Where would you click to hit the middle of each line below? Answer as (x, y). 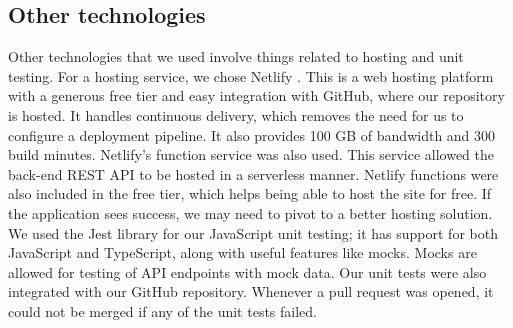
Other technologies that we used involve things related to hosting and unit (236, 56)
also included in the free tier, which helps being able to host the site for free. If (250, 193)
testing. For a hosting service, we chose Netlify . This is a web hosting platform (251, 75)
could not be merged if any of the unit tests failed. (162, 310)
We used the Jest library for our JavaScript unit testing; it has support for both (253, 232)
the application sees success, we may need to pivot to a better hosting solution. (250, 212)
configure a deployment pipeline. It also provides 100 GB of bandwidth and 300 (252, 134)
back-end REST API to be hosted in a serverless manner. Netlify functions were (253, 173)
